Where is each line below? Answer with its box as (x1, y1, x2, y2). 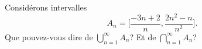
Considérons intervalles (5, 1, 87, 13)
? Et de (129, 30, 156, 43)
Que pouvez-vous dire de (5, 30, 93, 43)
